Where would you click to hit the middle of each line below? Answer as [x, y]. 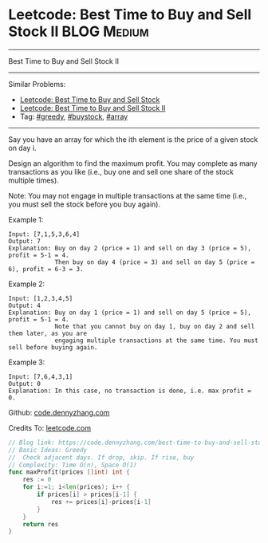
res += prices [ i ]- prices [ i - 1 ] [101, 502]
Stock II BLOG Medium [79, 31]
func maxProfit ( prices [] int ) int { [69, 472]
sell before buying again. [53, 347]
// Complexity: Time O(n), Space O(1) [73, 465]
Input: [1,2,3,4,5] [41, 298]
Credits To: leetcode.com [50, 427]
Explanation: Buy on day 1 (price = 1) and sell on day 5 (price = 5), [130, 313]
